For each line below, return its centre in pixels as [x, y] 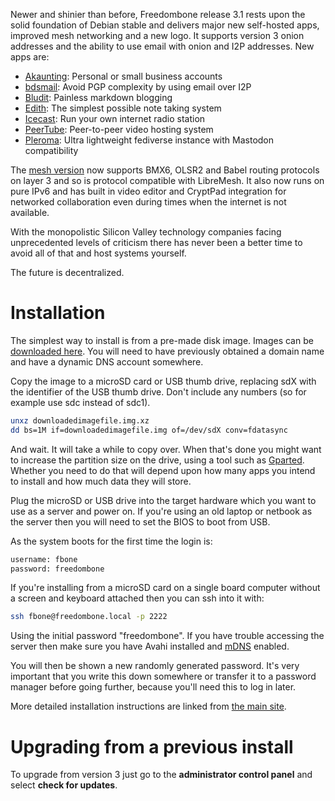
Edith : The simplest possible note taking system [123, 108]
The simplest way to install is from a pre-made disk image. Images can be [162, 340]
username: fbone [44, 559]
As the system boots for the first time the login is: [111, 541]
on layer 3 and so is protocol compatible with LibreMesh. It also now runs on [167, 180]
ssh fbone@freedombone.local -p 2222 [89, 617]
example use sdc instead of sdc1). [80, 402]
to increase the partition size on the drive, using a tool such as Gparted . [157, 460]
